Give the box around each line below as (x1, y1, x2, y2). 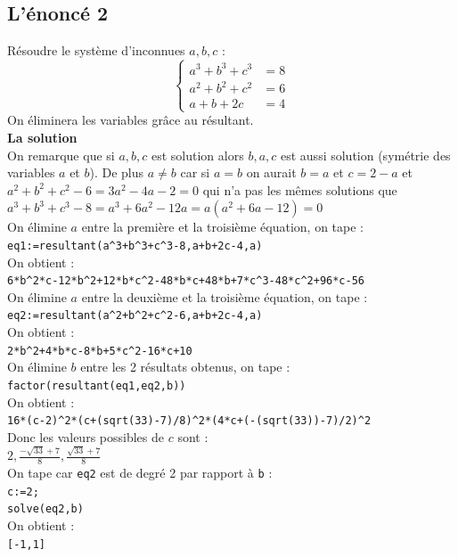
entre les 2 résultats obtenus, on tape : (80, 357, 290, 376)
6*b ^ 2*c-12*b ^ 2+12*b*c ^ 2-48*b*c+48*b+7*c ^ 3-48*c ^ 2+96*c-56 (7, 274, 364, 288)
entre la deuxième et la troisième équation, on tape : (81, 287, 368, 306)
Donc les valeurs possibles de (7, 427, 164, 446)
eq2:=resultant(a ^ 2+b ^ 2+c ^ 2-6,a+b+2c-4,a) (7, 309, 263, 323)
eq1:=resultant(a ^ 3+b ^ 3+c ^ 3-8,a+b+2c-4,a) (7, 239, 263, 252)
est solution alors (151, 145, 244, 164)
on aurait (246, 163, 297, 182)
